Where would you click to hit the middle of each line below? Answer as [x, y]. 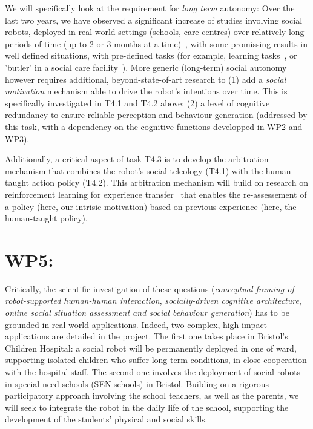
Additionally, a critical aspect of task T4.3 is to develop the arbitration [137, 159]
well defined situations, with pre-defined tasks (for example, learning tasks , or [151, 55]
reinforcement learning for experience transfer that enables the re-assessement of [156, 194]
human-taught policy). [46, 218]
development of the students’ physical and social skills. [106, 419]
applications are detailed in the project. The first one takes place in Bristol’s [147, 336]
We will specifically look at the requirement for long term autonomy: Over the [150, 8]
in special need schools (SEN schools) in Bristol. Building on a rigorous [137, 383]
